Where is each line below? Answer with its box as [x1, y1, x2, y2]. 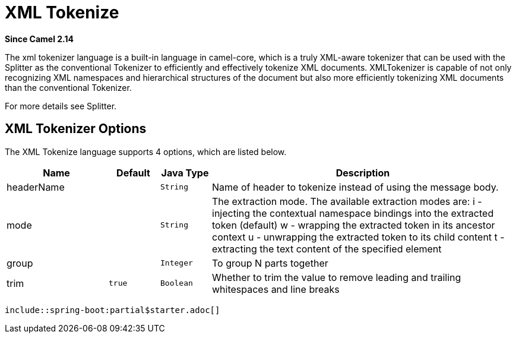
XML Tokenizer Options [5, 121, 147, 137]
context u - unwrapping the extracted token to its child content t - [212, 230, 505, 243]
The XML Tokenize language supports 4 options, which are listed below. [5, 146, 287, 157]
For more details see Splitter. [5, 100, 117, 111]
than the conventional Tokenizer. [5, 82, 132, 93]
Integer [160, 258, 193, 268]
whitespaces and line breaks [212, 283, 340, 295]
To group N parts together [212, 257, 328, 269]
